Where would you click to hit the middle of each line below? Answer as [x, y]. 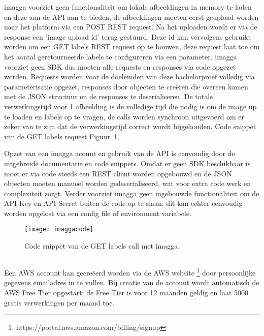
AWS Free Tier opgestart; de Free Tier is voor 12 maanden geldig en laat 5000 [126, 292]
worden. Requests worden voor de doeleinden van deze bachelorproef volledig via [129, 77]
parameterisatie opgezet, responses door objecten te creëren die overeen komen [126, 86]
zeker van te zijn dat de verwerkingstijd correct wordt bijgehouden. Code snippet [130, 126]
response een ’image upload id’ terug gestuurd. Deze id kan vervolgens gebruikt [128, 36]
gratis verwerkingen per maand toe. [59, 302]
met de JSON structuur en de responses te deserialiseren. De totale [109, 96]
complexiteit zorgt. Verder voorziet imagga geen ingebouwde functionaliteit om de [132, 193]
